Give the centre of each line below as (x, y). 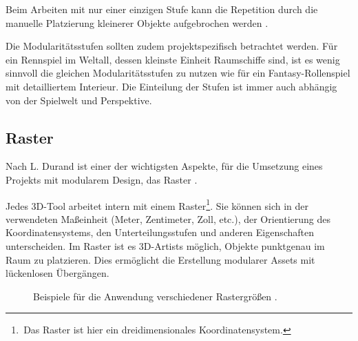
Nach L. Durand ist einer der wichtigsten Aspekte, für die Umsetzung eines (164, 166)
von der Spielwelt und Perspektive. (79, 100)
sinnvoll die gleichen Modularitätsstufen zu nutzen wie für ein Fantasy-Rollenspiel (178, 73)
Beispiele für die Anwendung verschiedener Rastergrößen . (155, 296)
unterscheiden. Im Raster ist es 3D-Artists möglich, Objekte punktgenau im (165, 245)
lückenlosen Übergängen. (57, 273)
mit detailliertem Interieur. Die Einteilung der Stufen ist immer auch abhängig (171, 86)
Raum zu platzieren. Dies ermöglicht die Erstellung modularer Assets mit (160, 259)
